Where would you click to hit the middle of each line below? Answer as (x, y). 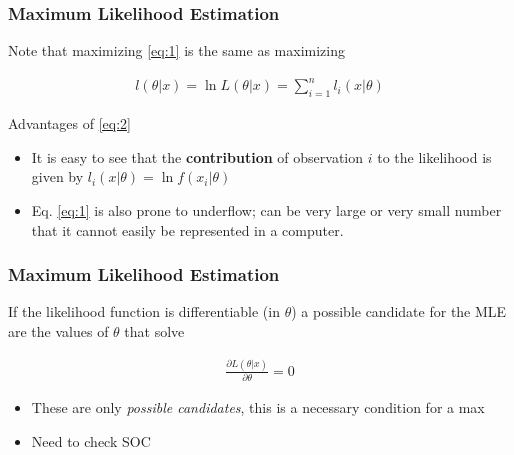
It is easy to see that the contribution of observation (197, 156)
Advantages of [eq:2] (69, 123)
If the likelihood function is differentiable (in (144, 311)
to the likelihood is (434, 156)
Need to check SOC (91, 440)
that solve (154, 330)
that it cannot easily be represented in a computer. (187, 229)
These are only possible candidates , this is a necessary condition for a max (258, 407)
